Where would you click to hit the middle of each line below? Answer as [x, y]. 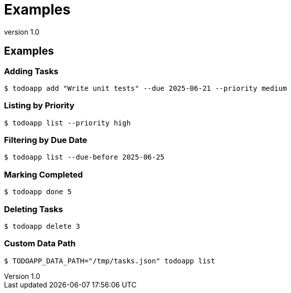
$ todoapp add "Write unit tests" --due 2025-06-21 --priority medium [145, 88]
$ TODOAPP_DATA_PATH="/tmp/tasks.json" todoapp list [110, 261]
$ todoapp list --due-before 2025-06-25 [84, 157]
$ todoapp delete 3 [42, 226]
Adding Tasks [31, 71]
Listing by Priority [39, 106]
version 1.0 [22, 32]
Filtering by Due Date [46, 140]
